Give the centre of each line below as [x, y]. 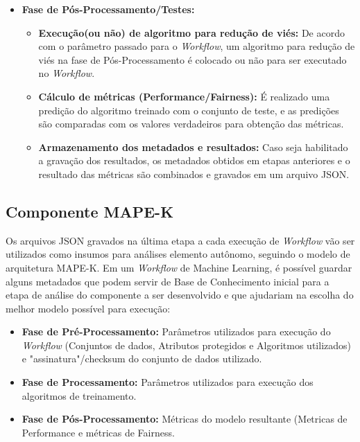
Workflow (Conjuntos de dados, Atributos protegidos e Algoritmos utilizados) [186, 345]
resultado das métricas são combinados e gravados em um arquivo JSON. [194, 174]
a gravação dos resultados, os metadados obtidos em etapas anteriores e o [194, 160]
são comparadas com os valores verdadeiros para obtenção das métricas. [191, 124]
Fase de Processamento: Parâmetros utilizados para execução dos [168, 382]
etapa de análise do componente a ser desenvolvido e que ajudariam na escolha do [180, 295]
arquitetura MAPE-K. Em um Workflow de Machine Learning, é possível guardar [179, 267]
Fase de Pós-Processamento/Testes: [108, 9]
